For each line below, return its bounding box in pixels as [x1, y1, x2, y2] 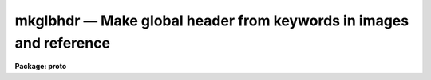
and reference [14, 34, 111, 51]
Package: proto [14, 62, 67, 71]
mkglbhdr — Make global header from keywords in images [14, 12, 409, 29]
